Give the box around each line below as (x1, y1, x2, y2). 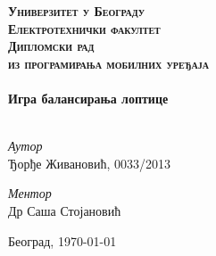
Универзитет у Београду (8, 2, 145, 20)
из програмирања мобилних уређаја (8, 54, 210, 72)
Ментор (8, 184, 52, 202)
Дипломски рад (8, 37, 95, 55)
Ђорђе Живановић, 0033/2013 (8, 153, 170, 172)
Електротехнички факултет (8, 19, 161, 37)
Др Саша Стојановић (8, 201, 121, 219)
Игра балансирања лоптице (8, 88, 169, 107)
